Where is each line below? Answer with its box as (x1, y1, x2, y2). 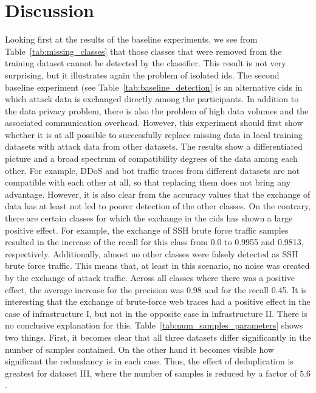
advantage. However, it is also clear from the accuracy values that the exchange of (5, 187, 311, 200)
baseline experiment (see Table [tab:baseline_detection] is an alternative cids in (5, 80, 303, 93)
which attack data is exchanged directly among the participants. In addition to (5, 92, 299, 105)
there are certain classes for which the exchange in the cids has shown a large (5, 212, 293, 224)
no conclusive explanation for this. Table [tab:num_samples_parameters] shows (5, 319, 303, 332)
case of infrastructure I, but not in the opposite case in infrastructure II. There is (5, 307, 307, 319)
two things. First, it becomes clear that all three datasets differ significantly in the (5, 330, 311, 343)
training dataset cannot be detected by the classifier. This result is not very (5, 57, 286, 69)
